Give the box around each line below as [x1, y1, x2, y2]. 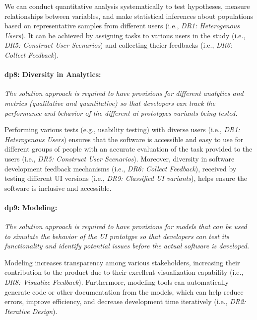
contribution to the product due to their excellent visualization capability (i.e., [4, 267, 244, 277]
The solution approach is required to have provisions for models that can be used [4, 221, 247, 232]
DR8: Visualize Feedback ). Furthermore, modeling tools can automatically [4, 277, 229, 287]
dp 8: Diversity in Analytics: [4, 69, 101, 80]
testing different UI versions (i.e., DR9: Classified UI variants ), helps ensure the [4, 173, 247, 183]
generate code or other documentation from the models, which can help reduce [4, 286, 244, 297]
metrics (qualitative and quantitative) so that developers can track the [4, 97, 215, 108]
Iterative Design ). [4, 306, 58, 316]
